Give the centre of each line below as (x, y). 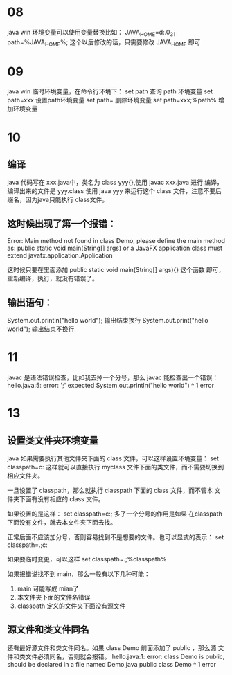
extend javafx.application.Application (60, 255)
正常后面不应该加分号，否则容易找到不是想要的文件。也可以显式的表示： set (116, 537)
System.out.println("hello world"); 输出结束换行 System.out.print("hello (108, 321)
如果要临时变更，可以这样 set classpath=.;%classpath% (87, 559)
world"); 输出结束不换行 (41, 329)
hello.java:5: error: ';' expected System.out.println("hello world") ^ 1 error (111, 386)
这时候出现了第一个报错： (62, 223)
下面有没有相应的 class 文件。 (62, 499)
